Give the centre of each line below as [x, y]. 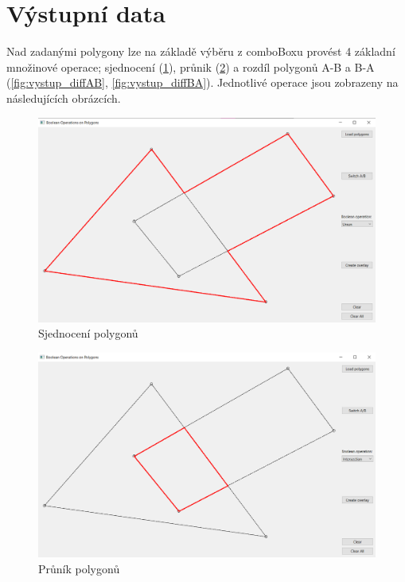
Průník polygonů [79, 568]
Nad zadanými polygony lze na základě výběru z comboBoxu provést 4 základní [201, 51]
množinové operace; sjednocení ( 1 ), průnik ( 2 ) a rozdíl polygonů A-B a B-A [191, 66]
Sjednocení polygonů [88, 333]
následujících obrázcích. [64, 98]
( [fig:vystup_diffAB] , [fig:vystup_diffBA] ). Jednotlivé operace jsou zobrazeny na [202, 82]
